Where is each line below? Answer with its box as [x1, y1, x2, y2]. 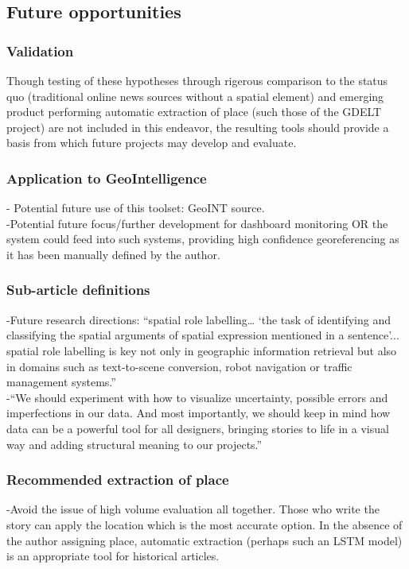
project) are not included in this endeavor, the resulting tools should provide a [6, 118, 389, 135]
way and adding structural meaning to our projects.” [6, 435, 263, 452]
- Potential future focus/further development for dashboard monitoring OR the [6, 215, 388, 231]
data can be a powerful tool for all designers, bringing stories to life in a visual [6, 420, 389, 436]
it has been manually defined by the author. [6, 246, 220, 262]
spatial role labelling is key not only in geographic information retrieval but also [6, 342, 397, 358]
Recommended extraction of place [6, 470, 229, 490]
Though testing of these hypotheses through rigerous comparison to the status [6, 72, 388, 88]
